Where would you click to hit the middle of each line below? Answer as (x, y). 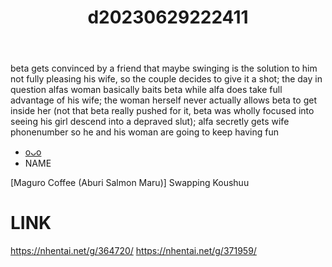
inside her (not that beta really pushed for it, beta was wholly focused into (162, 111)
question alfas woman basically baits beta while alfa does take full (146, 90)
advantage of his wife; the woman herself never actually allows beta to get (163, 100)
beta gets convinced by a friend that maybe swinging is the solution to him (164, 68)
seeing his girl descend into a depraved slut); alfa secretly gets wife (150, 122)
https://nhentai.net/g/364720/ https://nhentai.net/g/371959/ (133, 251)
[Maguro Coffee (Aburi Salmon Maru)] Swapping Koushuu (130, 183)
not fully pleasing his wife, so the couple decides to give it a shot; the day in (166, 79)
